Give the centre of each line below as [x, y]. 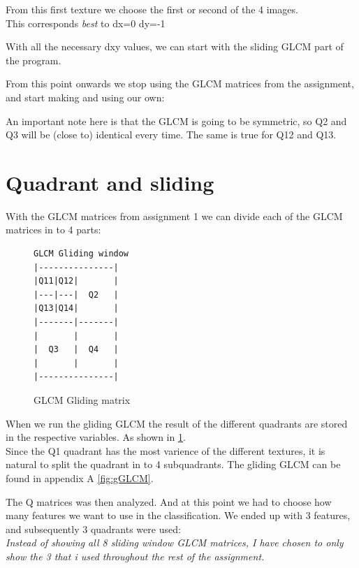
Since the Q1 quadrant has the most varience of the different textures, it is [166, 450]
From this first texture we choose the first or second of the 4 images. [152, 9]
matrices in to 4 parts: [53, 230]
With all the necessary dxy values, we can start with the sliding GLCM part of [175, 46]
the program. [34, 60]
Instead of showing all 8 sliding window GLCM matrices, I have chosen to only [175, 542]
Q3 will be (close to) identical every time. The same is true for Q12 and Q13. [171, 134]
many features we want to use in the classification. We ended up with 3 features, [178, 515]
